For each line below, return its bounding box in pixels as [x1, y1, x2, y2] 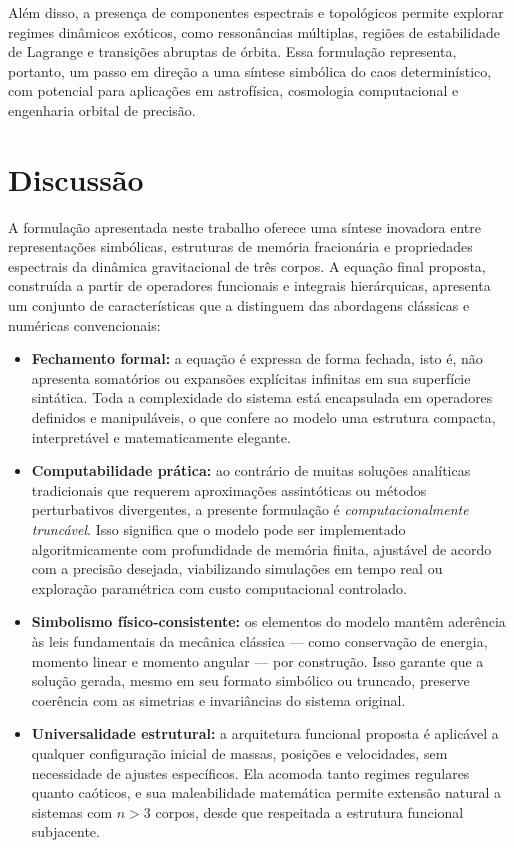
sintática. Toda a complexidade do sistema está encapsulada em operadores [31, 387, 493, 408]
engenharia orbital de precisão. [8, 99, 196, 120]
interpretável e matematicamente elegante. [31, 426, 291, 447]
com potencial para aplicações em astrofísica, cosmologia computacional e [8, 80, 459, 101]
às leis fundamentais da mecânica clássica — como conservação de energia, [31, 630, 488, 651]
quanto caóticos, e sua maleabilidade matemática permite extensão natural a [31, 782, 502, 803]
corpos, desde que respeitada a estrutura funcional [155, 801, 464, 822]
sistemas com [31, 801, 113, 822]
